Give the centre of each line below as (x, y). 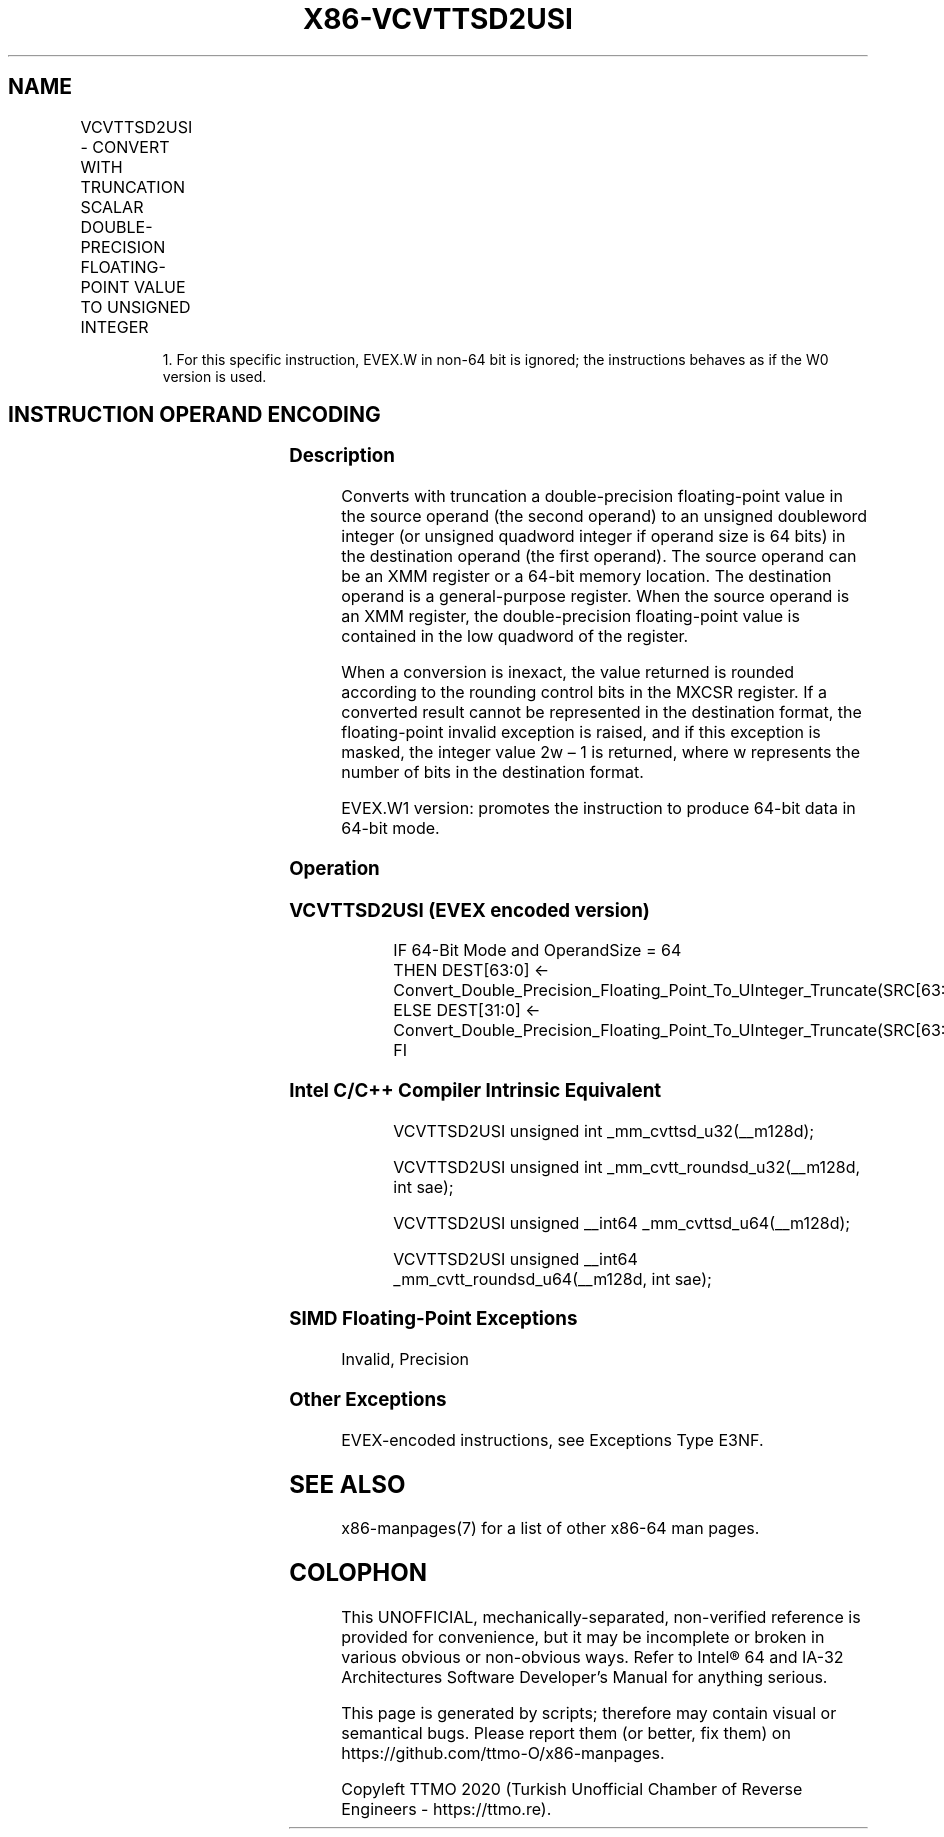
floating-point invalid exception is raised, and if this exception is (581, 732)
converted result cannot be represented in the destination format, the (601, 712)
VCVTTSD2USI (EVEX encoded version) (469, 910)
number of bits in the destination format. (492, 772)
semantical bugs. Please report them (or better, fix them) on (566, 1733)
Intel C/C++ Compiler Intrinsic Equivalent (475, 1091)
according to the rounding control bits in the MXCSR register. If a (584, 692)
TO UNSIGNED (135, 306)
